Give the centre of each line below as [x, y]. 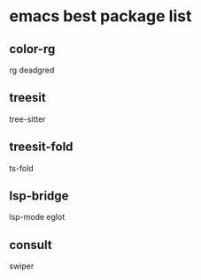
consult [31, 245]
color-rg [32, 49]
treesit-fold [41, 147]
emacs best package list [100, 16]
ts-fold [21, 168]
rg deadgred [32, 70]
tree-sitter [27, 119]
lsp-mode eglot [37, 217]
